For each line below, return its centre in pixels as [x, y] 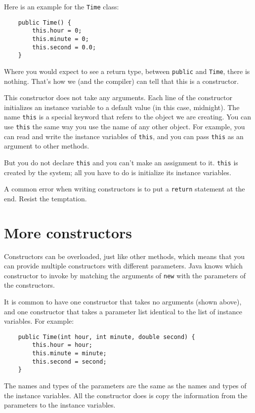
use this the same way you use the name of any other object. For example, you [125, 127]
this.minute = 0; [61, 39]
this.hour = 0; [57, 31]
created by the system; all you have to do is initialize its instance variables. [118, 172]
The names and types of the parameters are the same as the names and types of [125, 386]
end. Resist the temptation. [45, 198]
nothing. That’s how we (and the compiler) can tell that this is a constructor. [121, 81]
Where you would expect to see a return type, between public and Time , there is [127, 71]
